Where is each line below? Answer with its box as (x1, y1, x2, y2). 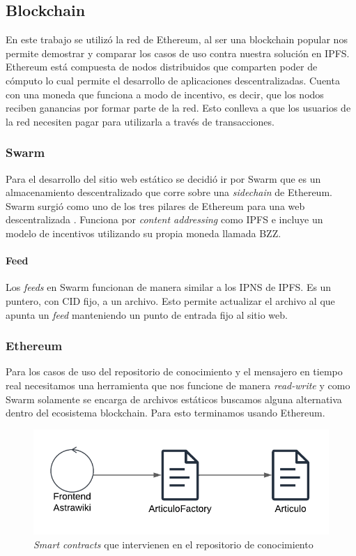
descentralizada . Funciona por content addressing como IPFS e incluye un (6, 212, 323, 227)
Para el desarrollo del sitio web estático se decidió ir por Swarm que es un (6, 171, 321, 186)
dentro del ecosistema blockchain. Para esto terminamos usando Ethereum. (6, 405, 325, 420)
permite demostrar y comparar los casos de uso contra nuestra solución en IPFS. (6, 45, 350, 60)
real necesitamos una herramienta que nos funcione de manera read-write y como (6, 377, 350, 392)
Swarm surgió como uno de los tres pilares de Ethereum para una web (6, 198, 305, 213)
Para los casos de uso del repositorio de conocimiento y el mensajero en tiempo (6, 364, 343, 379)
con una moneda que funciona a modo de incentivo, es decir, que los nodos (6, 87, 324, 101)
